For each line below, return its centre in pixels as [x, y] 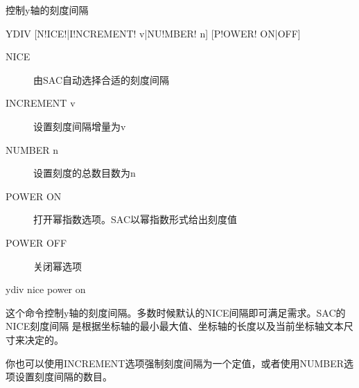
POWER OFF [36, 242]
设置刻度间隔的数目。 [63, 377]
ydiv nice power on [46, 289]
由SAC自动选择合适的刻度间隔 [101, 79]
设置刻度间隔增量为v [80, 126]
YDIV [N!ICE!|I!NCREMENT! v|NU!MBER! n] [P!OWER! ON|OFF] [153, 33]
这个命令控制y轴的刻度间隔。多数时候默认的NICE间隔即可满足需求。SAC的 [176, 312]
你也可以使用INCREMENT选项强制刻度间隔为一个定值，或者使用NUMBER [175, 363]
